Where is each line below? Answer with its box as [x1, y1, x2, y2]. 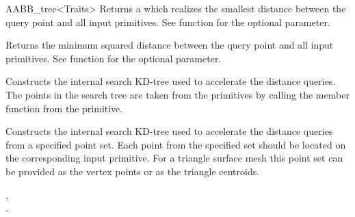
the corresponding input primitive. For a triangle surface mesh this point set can [5, 151, 343, 165]
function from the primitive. [5, 101, 123, 115]
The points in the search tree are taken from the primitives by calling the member [5, 87, 350, 101]
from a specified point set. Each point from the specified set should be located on [5, 137, 346, 151]
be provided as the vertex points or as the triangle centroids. [5, 164, 260, 178]
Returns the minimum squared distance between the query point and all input [5, 38, 334, 52]
